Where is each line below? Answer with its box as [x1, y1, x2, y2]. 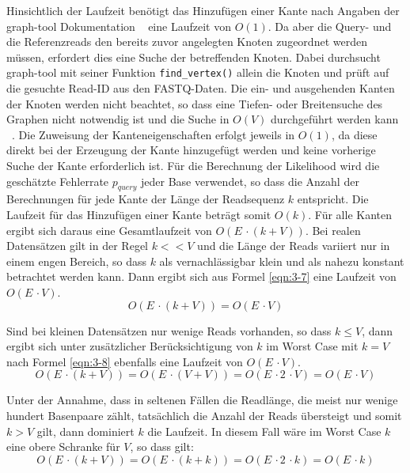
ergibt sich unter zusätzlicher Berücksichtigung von [6, 338, 253, 354]
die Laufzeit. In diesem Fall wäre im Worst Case [147, 422, 382, 439]
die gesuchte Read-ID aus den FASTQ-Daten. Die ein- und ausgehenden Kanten [6, 80, 395, 96]
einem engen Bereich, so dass [6, 252, 146, 269]
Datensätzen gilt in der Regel [6, 237, 148, 254]
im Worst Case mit [266, 338, 359, 354]
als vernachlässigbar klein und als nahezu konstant [159, 252, 404, 269]
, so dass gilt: [130, 438, 194, 455]
